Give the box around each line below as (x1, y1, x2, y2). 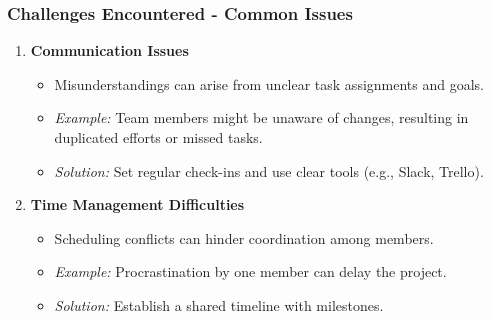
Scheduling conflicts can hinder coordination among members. (54, 227, 434, 248)
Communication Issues (30, 40, 189, 61)
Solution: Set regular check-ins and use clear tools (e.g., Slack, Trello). (54, 160, 484, 181)
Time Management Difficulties (30, 194, 245, 215)
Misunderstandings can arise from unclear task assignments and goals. (54, 73, 484, 94)
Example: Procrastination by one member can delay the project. (54, 261, 447, 282)
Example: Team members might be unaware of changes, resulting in (54, 107, 469, 128)
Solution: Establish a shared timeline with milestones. (54, 294, 384, 315)
